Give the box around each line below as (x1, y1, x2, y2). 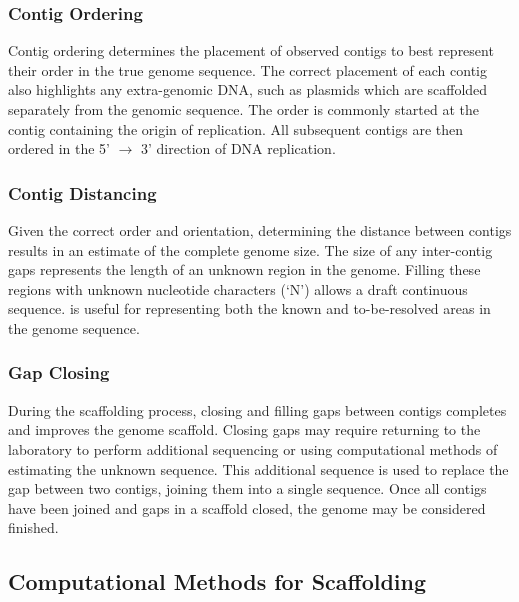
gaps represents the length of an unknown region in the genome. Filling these (8, 259, 481, 280)
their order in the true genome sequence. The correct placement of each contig (8, 59, 487, 80)
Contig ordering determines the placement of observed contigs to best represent (8, 40, 494, 61)
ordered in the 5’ (8, 138, 110, 159)
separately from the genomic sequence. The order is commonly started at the (8, 99, 480, 119)
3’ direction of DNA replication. (141, 138, 336, 159)
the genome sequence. (8, 317, 140, 338)
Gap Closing (8, 360, 110, 385)
